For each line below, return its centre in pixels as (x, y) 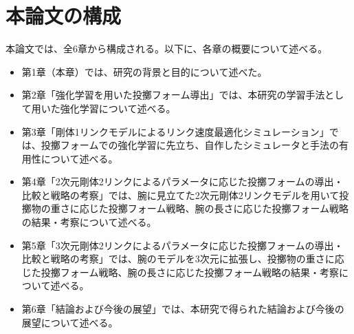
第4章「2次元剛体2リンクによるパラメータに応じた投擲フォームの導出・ (182, 181)
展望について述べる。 (70, 322)
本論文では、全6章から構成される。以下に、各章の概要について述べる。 (167, 49)
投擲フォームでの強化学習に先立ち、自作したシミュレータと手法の (190, 145)
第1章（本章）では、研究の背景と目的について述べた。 (144, 71)
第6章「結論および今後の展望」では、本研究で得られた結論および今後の (183, 309)
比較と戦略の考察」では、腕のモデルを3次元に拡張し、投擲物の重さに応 (183, 259)
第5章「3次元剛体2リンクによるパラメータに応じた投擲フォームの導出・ (182, 245)
